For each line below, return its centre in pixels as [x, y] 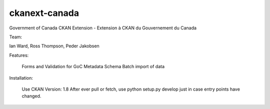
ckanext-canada [44, 13]
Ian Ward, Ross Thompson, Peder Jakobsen [54, 46]
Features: [19, 55]
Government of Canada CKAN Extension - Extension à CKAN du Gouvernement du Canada [103, 28]
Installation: [21, 78]
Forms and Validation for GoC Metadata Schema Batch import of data [93, 67]
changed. [31, 96]
